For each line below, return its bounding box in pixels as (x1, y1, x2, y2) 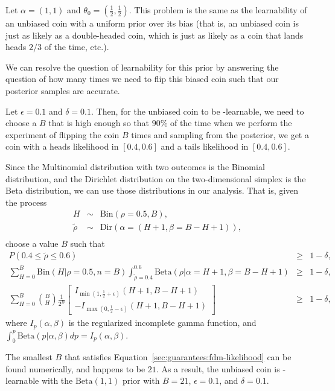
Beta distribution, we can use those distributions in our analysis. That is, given (5, 184, 299, 197)
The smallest (5, 351, 53, 363)
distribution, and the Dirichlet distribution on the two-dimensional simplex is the (5, 172, 306, 185)
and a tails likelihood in (161, 140, 249, 153)
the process (5, 195, 47, 208)
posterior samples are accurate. (5, 84, 120, 97)
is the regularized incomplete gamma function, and (68, 316, 257, 329)
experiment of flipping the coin (5, 128, 120, 141)
